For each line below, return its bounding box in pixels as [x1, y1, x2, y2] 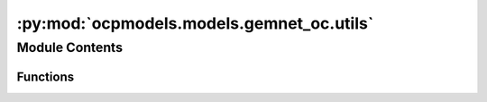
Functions [16, 69, 75, 84]
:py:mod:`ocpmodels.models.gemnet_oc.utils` [16, 13, 374, 33]
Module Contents [16, 39, 124, 55]
